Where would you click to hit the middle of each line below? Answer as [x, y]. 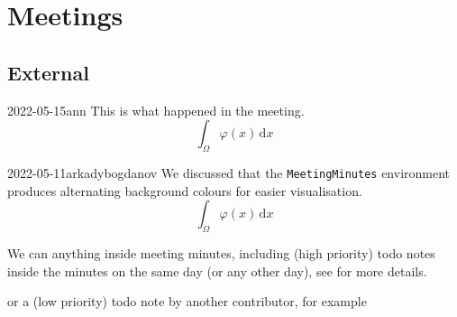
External [48, 72]
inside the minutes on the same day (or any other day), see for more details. [217, 270]
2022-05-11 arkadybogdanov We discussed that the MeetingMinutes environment [229, 172]
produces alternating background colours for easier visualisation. [185, 190]
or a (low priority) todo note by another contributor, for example [187, 301]
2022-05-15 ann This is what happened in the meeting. [156, 110]
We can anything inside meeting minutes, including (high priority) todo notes [221, 253]
